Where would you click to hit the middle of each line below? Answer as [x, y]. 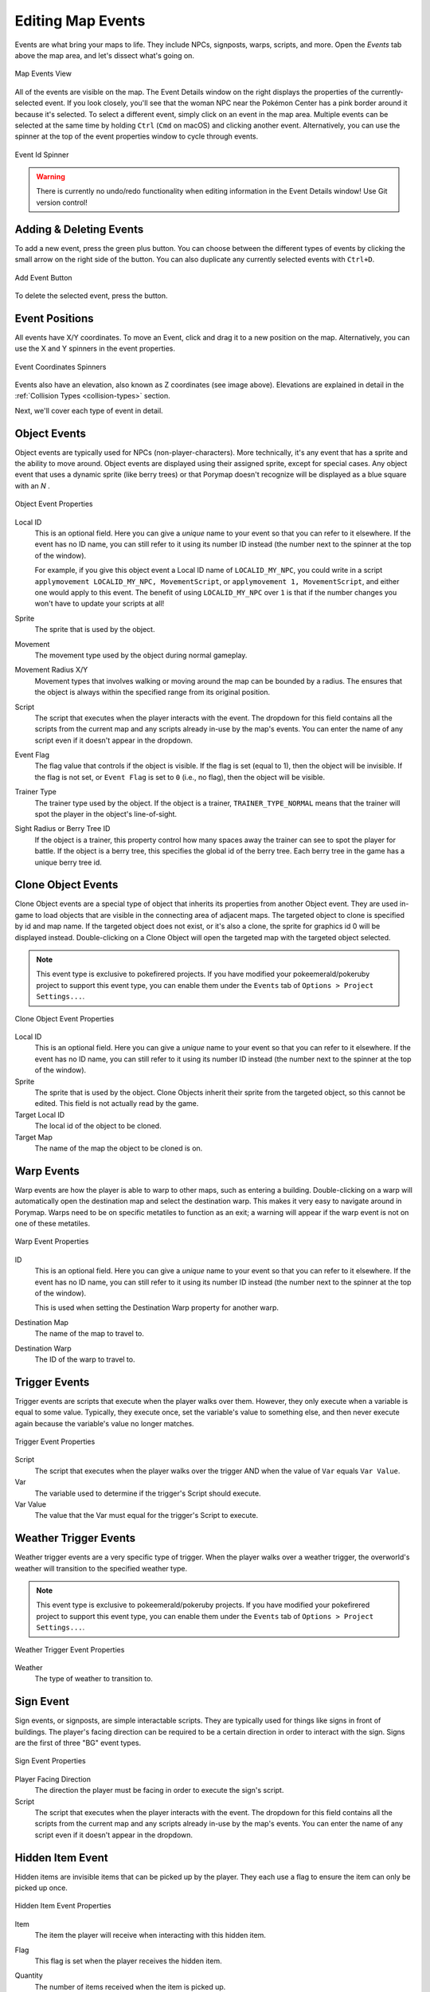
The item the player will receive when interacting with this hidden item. [150, 1935]
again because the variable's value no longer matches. [104, 1423]
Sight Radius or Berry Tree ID [63, 829]
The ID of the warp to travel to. [85, 1359]
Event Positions [55, 318]
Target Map [34, 1137]
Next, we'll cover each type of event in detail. [89, 410]
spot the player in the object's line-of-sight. [106, 814]
